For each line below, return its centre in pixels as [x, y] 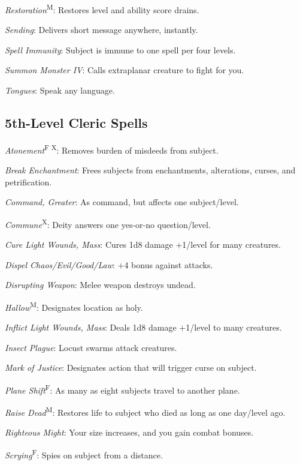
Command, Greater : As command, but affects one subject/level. [122, 202]
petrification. [28, 181]
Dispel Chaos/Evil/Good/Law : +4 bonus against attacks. [109, 264]
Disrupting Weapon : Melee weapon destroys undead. [100, 285]
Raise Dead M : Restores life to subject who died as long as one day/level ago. [145, 411]
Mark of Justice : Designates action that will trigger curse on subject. [131, 367]
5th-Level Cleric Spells [76, 123]
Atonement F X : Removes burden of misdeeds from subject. [112, 149]
